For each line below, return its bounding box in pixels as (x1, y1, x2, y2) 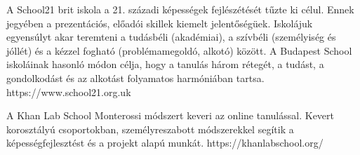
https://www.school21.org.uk (6, 84, 131, 99)
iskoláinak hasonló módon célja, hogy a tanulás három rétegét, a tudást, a (6, 57, 324, 72)
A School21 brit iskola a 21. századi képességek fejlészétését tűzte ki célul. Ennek (6, 2, 354, 16)
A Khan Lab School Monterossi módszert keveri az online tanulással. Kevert (6, 108, 334, 123)
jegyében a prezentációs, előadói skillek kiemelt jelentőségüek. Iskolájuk (6, 15, 313, 30)
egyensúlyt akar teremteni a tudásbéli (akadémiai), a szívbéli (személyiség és (6, 29, 336, 44)
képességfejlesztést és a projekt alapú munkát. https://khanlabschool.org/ (6, 135, 324, 150)
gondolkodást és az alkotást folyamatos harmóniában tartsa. (6, 70, 265, 85)
